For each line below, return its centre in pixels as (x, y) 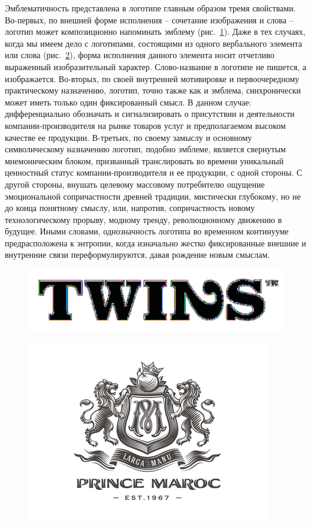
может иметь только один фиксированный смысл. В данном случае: (128, 102)
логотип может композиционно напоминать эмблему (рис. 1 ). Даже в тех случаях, (155, 31)
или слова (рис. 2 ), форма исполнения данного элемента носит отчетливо (140, 55)
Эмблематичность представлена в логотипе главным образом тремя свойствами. (150, 8)
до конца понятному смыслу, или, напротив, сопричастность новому (130, 208)
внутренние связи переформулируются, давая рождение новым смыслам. (138, 255)
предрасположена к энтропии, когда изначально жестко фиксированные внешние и (155, 243)
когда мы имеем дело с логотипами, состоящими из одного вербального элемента (153, 43)
